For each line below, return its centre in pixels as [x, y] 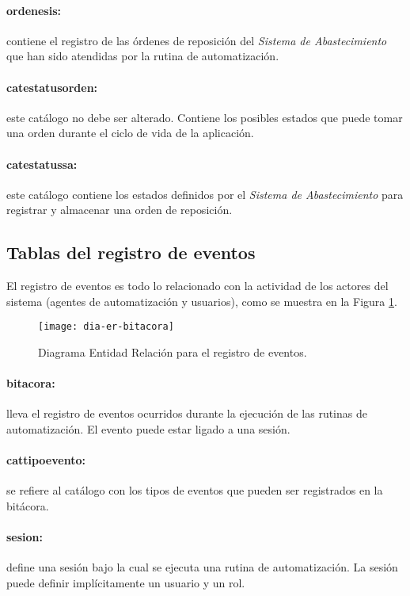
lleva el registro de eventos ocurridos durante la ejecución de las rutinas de [187, 413]
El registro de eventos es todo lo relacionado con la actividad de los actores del [197, 286]
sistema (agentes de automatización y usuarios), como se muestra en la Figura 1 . [202, 301]
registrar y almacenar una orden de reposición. [120, 210]
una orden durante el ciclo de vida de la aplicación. [130, 133]
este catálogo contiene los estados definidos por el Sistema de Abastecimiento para [205, 194]
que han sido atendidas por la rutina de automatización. [143, 56]
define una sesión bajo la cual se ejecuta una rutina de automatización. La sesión [202, 567]
